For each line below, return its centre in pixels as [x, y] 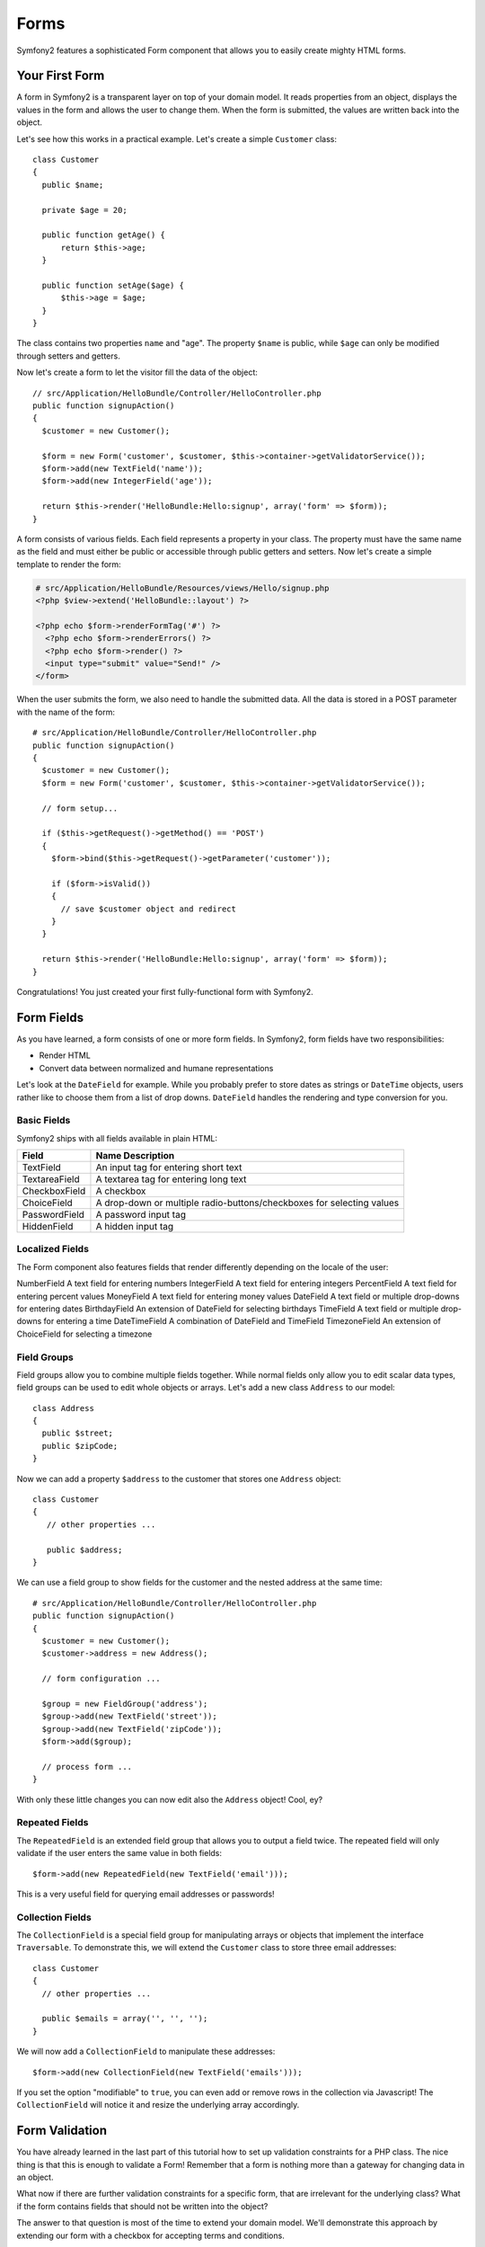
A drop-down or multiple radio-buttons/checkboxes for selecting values [247, 1203]
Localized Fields [53, 1249]
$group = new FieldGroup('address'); [125, 1704]
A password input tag [141, 1215]
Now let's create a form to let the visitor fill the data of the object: [137, 372]
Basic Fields [44, 1121]
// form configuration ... [101, 1679]
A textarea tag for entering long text [171, 1179]
